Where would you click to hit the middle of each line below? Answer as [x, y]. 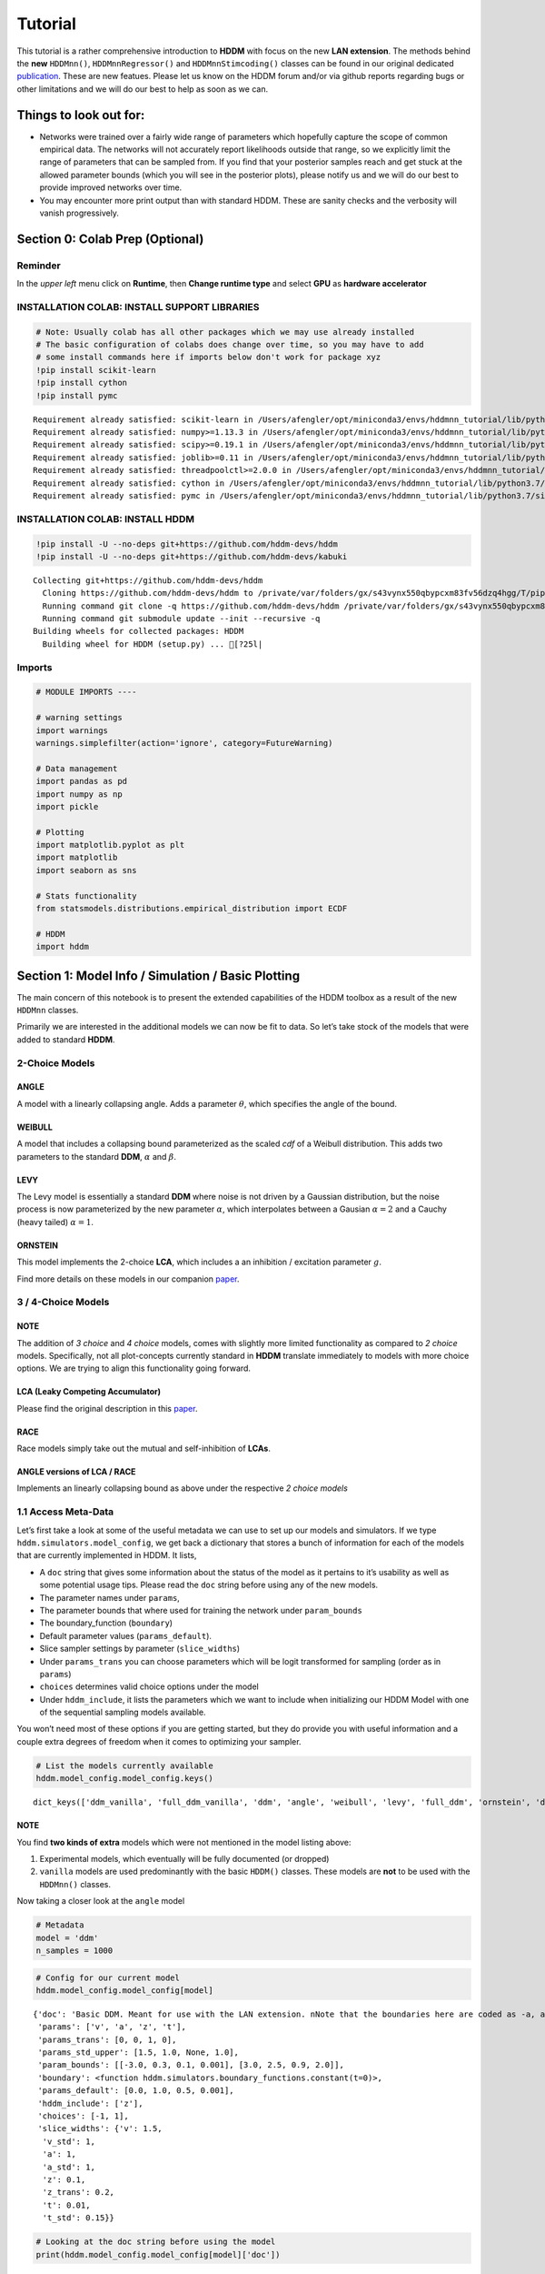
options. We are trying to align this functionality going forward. [134, 1368]
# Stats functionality [86, 896]
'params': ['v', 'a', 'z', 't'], [112, 2027]
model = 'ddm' [67, 1938]
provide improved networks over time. [111, 187]
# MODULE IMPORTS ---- [86, 692]
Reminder [39, 266]
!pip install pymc [77, 395]
